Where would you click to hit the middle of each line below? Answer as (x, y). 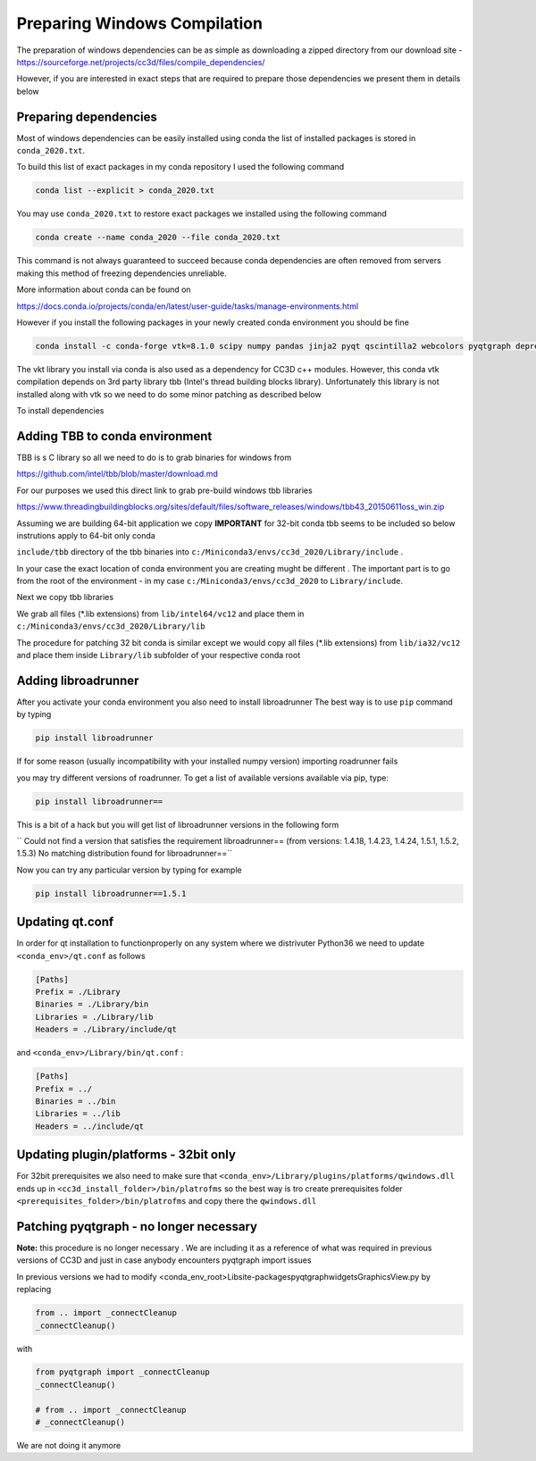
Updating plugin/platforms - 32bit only (126, 1155)
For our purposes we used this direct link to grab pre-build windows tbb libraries (164, 490)
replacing (34, 1290)
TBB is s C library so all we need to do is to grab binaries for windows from (154, 457)
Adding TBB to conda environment (114, 436)
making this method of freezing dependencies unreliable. (121, 273)
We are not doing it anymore (69, 1446)
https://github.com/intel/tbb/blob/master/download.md (117, 474)
